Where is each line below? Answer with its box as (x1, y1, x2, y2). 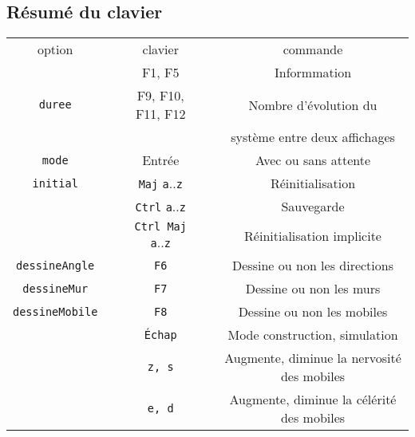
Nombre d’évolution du (248, 95, 377, 114)
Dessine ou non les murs (245, 279, 381, 298)
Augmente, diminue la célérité (229, 390, 397, 409)
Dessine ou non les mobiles (238, 302, 388, 321)
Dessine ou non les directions (232, 256, 393, 275)
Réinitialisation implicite (244, 226, 381, 246)
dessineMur (22, 281, 89, 295)
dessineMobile (13, 305, 98, 318)
